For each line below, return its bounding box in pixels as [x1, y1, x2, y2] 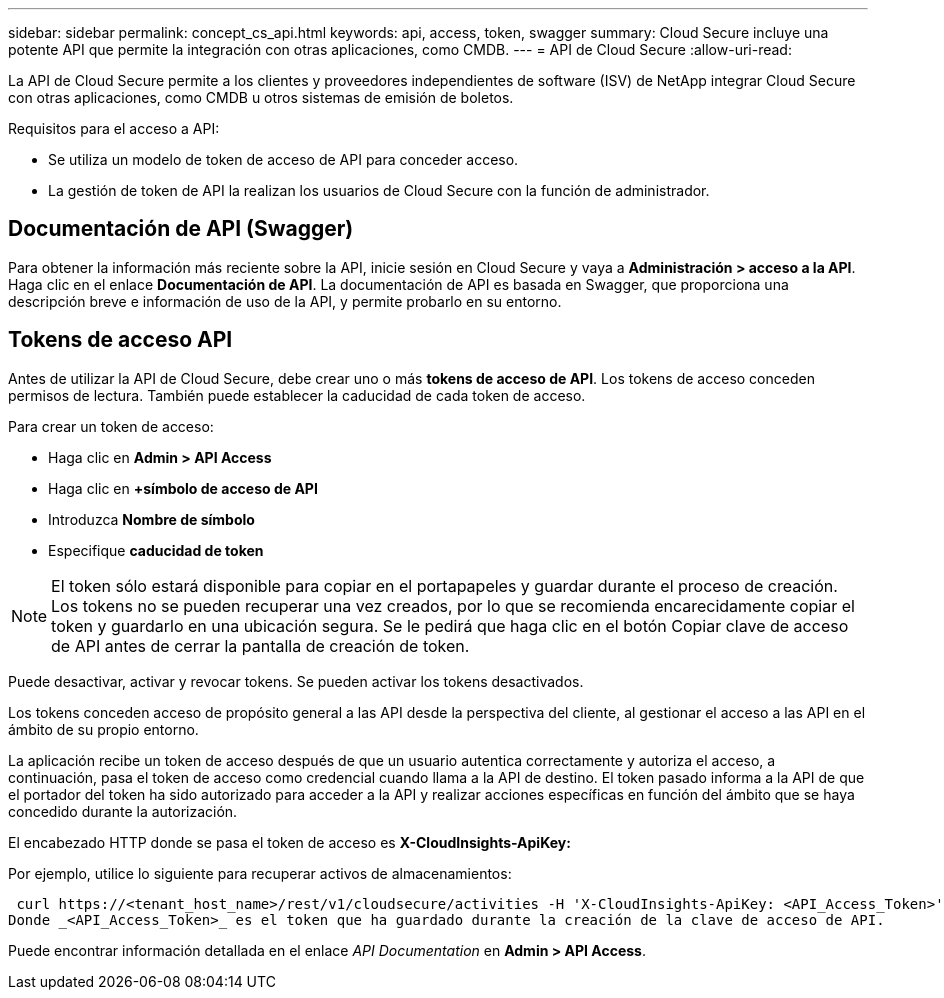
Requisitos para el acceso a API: [8, 120, 220, 137]
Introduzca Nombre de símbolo [48, 510, 255, 528]
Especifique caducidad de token [48, 541, 264, 559]
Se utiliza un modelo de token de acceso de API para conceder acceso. [48, 151, 519, 168]
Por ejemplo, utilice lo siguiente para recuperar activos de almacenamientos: [8, 864, 512, 882]
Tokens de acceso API [8, 327, 233, 353]
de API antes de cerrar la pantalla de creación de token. [51, 635, 470, 656]
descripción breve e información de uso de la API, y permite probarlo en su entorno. [8, 292, 562, 310]
